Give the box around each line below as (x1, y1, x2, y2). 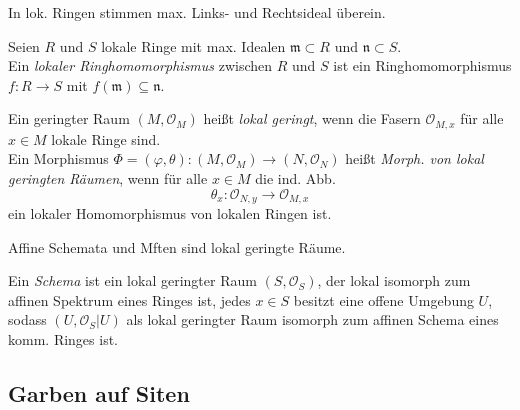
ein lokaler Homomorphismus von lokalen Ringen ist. (8, 203, 332, 224)
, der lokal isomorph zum (317, 270, 471, 291)
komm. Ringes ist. (8, 329, 118, 350)
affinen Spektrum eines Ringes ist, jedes (8, 289, 251, 310)
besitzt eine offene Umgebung (293, 289, 474, 310)
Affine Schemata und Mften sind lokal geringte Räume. (8, 236, 346, 257)
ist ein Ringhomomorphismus (333, 55, 512, 76)
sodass (8, 309, 47, 330)
